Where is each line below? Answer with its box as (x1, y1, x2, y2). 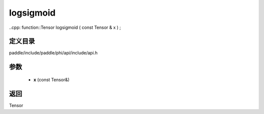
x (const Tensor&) (33, 76, 70, 83)
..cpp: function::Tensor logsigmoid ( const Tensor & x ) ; (9, 24, 121, 30)
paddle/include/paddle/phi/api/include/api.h (9, 50, 98, 56)
